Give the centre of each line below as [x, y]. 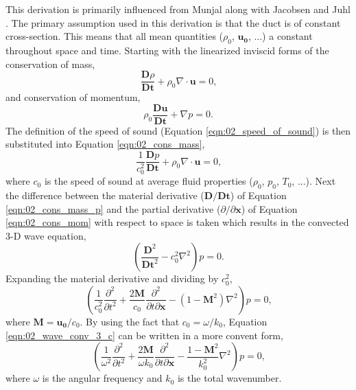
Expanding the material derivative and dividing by [112, 278]
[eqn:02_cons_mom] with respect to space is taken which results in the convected [177, 222]
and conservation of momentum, [73, 97]
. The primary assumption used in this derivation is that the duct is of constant [173, 22]
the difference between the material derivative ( [105, 195]
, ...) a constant [280, 36]
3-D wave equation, [46, 235]
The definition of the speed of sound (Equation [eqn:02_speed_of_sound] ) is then [178, 130]
